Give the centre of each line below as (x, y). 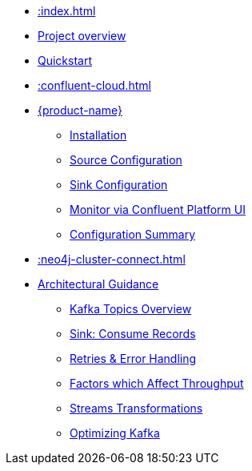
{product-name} (80, 110)
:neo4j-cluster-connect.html (112, 259)
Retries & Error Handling (133, 358)
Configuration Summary (133, 234)
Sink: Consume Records (133, 334)
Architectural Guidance (98, 284)
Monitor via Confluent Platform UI (158, 209)
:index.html (67, 11)
